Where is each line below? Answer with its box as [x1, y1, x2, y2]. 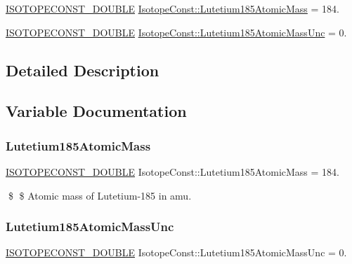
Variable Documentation [6, 100, 187, 122]
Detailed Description [6, 59, 159, 81]
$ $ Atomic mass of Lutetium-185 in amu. [8, 188, 192, 202]
